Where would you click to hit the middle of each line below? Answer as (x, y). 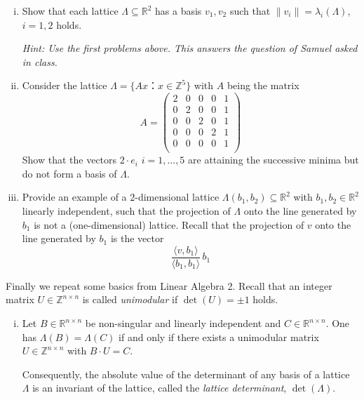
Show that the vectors (69, 160)
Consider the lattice (65, 85)
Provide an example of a (74, 197)
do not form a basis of (69, 173)
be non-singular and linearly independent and (183, 323)
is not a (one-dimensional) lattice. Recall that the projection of (169, 224)
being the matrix (263, 85)
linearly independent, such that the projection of (126, 211)
